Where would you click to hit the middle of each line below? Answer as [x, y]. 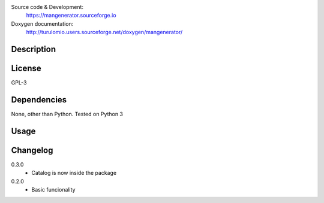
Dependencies [39, 100]
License [26, 68]
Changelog [32, 150]
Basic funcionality [53, 190]
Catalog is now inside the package [74, 173]
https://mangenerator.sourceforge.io [71, 16]
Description [34, 49]
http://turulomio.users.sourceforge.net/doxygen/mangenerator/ [104, 32]
